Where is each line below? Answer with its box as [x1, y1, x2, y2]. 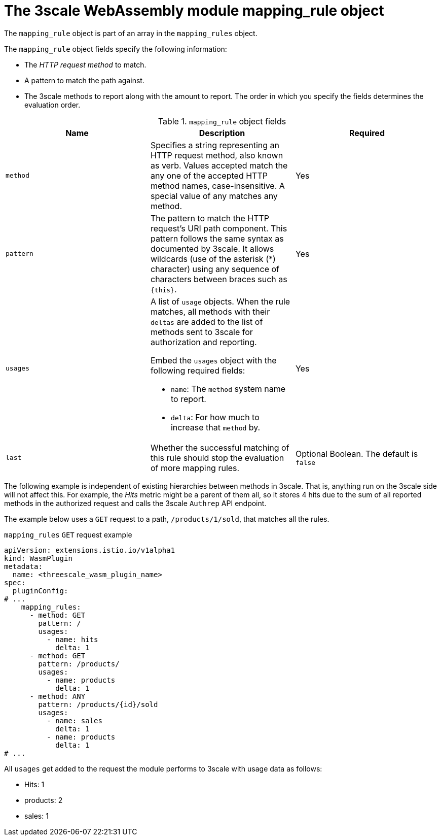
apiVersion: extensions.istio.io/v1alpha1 [4, 546, 175, 554]
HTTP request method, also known [150, 150, 283, 160]
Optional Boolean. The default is [295, 449, 418, 459]
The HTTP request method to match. [24, 60, 146, 69]
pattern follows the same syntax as [150, 233, 284, 244]
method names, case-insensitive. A [150, 180, 285, 191]
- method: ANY [29, 692, 86, 700]
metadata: [4, 562, 43, 570]
